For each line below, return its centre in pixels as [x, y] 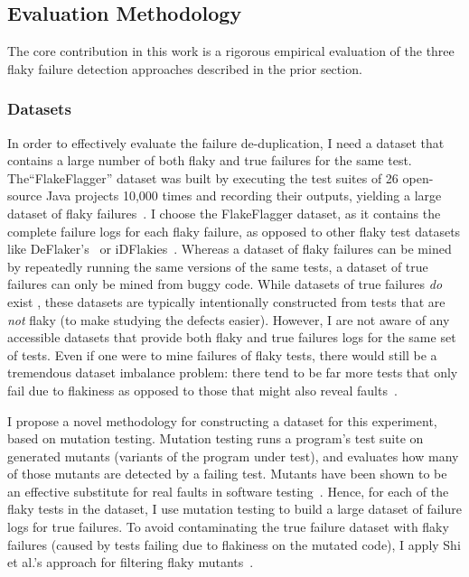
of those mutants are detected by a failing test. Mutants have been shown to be [227, 474]
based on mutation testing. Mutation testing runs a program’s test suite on [216, 438]
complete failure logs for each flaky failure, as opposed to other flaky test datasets [234, 231]
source [25, 195]
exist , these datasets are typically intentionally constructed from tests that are [226, 301]
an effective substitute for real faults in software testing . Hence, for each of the [228, 491]
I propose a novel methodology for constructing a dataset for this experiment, [222, 420]
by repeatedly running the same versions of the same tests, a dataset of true [218, 266]
